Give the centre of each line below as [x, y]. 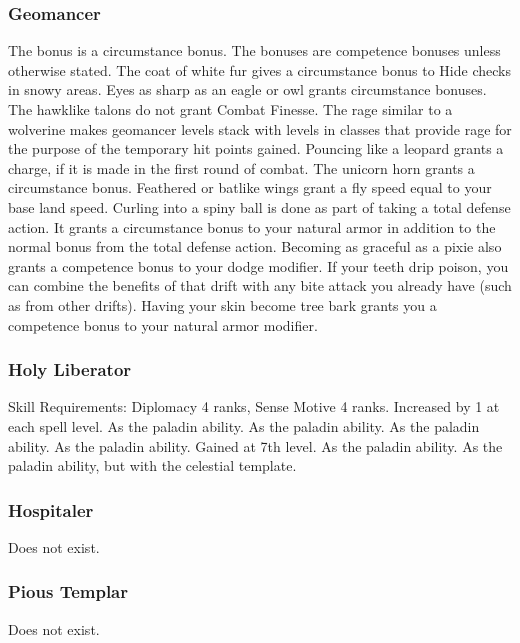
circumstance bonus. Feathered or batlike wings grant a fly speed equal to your [250, 187]
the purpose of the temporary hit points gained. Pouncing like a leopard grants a [256, 148]
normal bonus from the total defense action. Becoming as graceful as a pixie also [255, 246]
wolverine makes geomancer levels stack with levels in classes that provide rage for [260, 128]
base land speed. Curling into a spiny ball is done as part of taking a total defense [259, 206]
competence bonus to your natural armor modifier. [163, 324]
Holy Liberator [70, 369]
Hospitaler [51, 509]
